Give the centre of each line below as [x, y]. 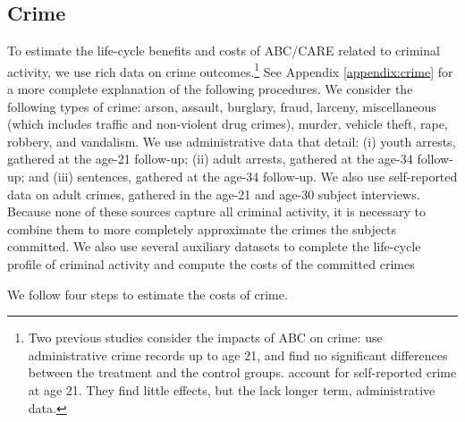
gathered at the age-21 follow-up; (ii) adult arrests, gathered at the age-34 [210, 159]
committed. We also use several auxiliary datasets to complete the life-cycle [214, 246]
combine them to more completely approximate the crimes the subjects [202, 228]
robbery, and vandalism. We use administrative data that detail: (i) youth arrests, [232, 141]
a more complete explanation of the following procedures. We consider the [210, 89]
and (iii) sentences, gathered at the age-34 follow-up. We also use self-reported [243, 177]
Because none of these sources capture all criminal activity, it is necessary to [216, 211]
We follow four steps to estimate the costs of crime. [148, 294]
